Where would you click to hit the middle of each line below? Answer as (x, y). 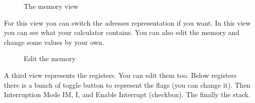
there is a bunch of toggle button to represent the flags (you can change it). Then (127, 85)
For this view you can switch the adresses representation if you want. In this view (127, 22)
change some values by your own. (54, 42)
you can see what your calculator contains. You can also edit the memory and (122, 32)
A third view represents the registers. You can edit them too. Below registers (120, 75)
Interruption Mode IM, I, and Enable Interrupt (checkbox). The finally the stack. (127, 94)
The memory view (51, 6)
